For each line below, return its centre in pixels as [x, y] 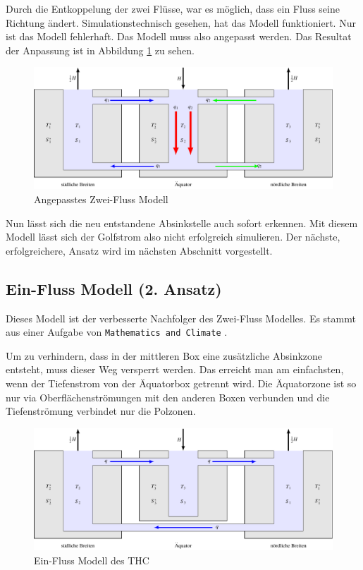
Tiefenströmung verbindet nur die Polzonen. [101, 411]
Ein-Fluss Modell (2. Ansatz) [114, 288]
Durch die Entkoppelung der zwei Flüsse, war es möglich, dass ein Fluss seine [173, 8]
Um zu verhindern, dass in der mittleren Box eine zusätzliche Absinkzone [164, 355]
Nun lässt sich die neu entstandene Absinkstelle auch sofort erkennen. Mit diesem [182, 223]
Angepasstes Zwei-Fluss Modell [101, 199]
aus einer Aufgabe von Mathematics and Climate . [117, 332]
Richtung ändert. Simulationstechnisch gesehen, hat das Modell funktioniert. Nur [181, 22]
